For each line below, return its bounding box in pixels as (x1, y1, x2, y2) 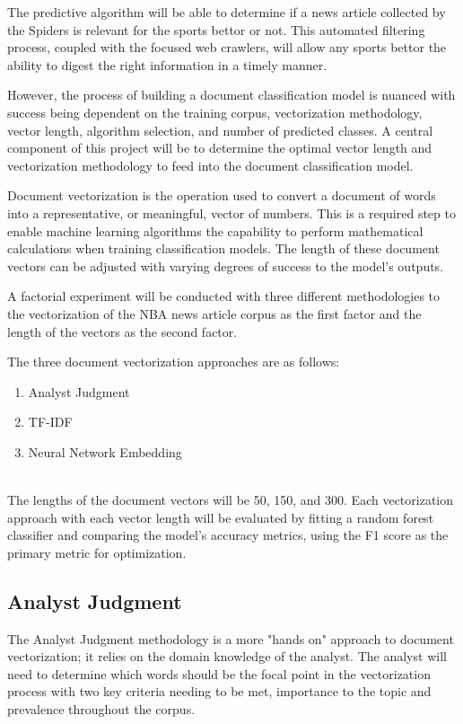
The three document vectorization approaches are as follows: (7, 352, 340, 371)
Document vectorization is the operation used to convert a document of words (7, 186, 436, 205)
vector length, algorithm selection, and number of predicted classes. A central (7, 120, 433, 139)
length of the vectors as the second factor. (7, 322, 238, 340)
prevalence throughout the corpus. (7, 700, 196, 719)
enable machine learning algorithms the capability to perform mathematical (7, 221, 424, 240)
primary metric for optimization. (7, 543, 187, 561)
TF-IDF (28, 412, 73, 431)
